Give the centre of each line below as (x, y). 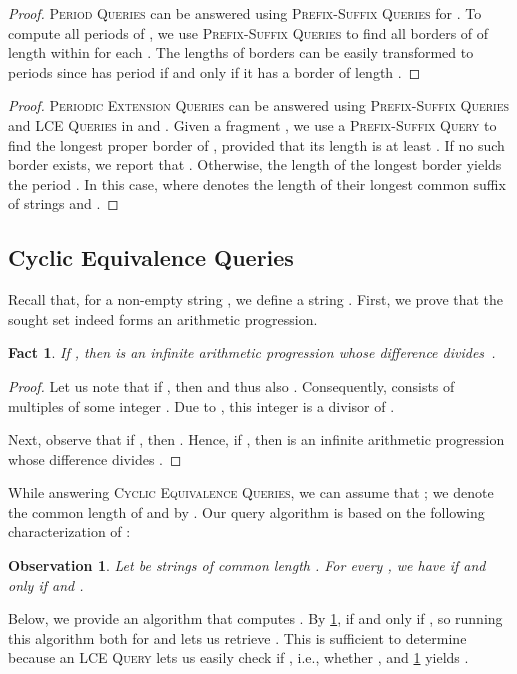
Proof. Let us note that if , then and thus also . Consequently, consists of (231, 385)
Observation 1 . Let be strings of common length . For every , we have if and (247, 565)
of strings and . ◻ (63, 203)
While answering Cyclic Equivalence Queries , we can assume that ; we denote (251, 492)
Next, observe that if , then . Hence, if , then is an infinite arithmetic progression (256, 439)
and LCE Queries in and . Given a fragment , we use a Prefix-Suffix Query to (252, 124)
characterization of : (69, 531)
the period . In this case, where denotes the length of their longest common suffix (257, 183)
